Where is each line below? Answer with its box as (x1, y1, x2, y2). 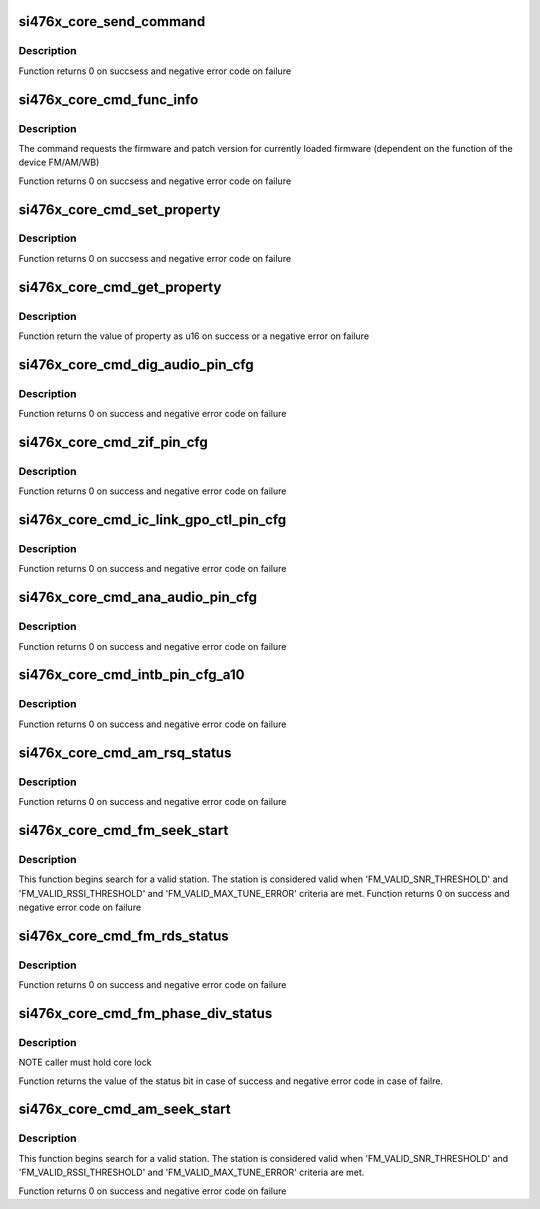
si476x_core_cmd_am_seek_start (18, 1101, 231, 1118)
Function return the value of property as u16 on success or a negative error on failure (18, 330, 370, 342)
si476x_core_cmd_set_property (18, 201, 221, 218)
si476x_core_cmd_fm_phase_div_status (18, 1005, 273, 1022)
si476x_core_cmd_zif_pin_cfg (18, 433, 209, 450)
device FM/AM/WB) (18, 156, 100, 169)
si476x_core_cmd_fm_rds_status (18, 927, 229, 944)
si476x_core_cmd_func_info (18, 91, 199, 108)
